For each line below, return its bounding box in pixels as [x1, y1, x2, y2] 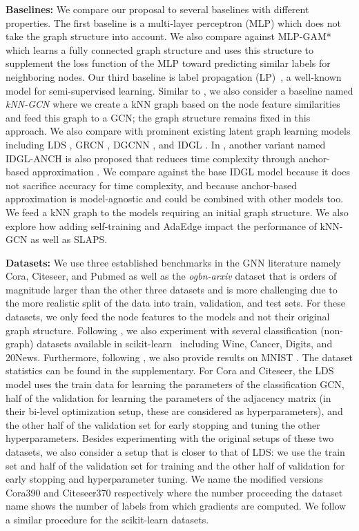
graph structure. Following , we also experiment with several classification [6, 322, 318, 337]
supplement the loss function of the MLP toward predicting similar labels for [6, 56, 331, 70]
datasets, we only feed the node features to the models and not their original [6, 309, 330, 324]
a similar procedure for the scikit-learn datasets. [6, 512, 209, 526]
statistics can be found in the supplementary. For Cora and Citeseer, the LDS [6, 363, 334, 378]
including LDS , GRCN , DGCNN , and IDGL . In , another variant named [6, 137, 326, 151]
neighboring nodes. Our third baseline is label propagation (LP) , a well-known [6, 69, 342, 84]
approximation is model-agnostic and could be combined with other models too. [6, 191, 344, 206]
